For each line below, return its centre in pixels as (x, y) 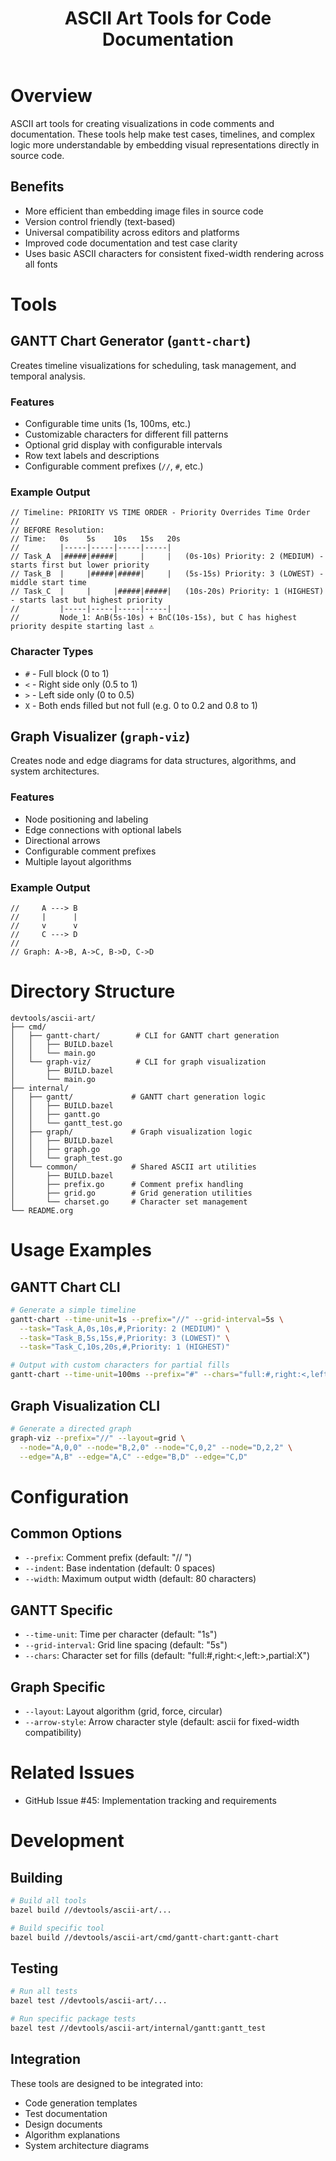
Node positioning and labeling (86, 819)
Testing (34, 1968)
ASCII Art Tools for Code (168, 18)
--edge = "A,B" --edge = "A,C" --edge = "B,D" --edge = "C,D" (133, 1457)
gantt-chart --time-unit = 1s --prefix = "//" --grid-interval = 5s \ (147, 1319)
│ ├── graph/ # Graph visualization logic (131, 1132)
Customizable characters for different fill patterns (126, 434)
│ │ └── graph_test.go (66, 1158)
